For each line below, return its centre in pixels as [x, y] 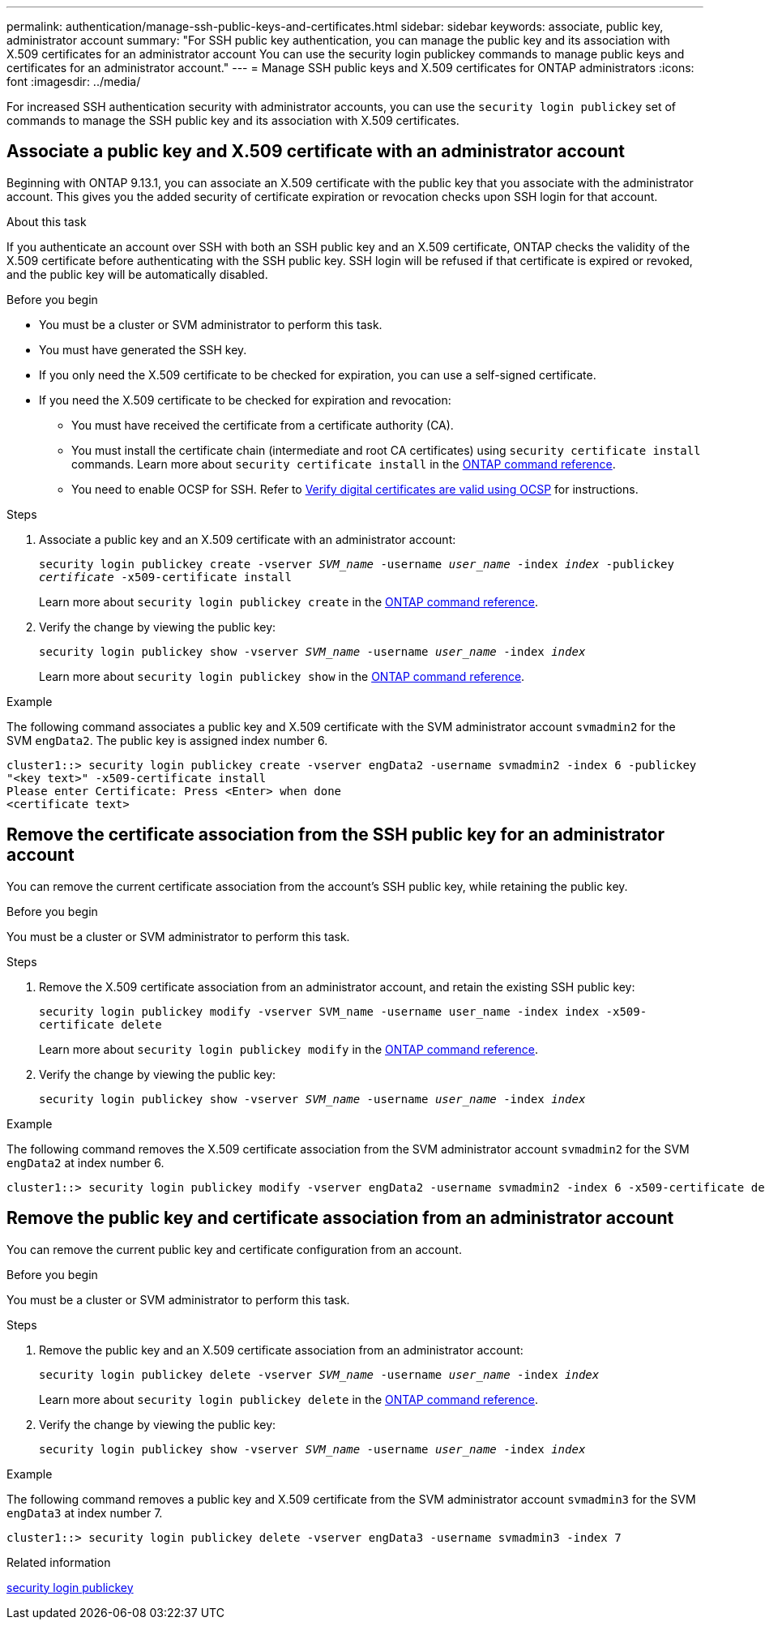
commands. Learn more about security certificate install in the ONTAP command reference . [344, 464]
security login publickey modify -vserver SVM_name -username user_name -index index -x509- [343, 1011]
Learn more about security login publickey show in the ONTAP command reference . [282, 676]
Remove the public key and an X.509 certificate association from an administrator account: [281, 1350]
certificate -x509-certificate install [165, 577]
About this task [47, 221]
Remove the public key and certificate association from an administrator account [340, 1218]
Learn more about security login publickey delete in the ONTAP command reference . [289, 1399]
